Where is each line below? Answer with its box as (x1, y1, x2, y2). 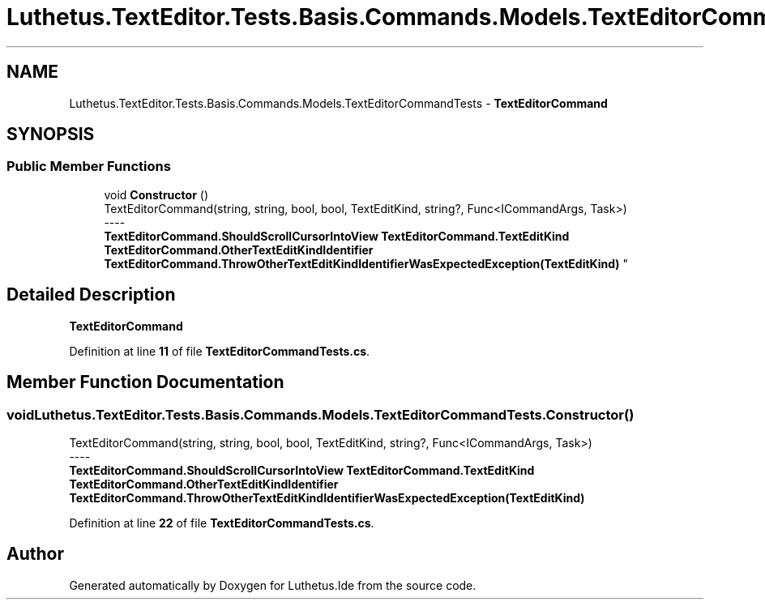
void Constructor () (104, 187, 208, 202)
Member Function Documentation (6, 372, 284, 393)
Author (6, 544, 64, 565)
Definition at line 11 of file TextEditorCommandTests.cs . (69, 344, 370, 358)
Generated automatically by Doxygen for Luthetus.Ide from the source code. (69, 578, 477, 592)
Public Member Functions (6, 158, 171, 175)
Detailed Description (6, 284, 176, 305)
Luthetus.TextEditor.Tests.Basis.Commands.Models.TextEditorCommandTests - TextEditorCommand (69, 96, 608, 110)
